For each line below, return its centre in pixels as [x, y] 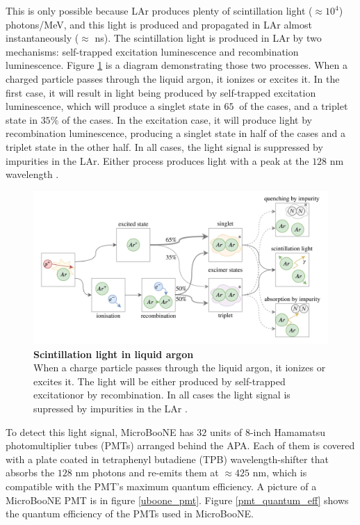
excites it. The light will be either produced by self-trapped [159, 381]
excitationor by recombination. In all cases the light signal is [162, 395]
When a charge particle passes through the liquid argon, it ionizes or [180, 367]
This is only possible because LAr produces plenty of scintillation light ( [159, 10]
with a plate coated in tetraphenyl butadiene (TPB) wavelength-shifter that [167, 459]
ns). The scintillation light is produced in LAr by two [208, 38]
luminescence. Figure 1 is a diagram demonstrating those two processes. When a [177, 65]
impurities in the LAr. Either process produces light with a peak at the [157, 160]
